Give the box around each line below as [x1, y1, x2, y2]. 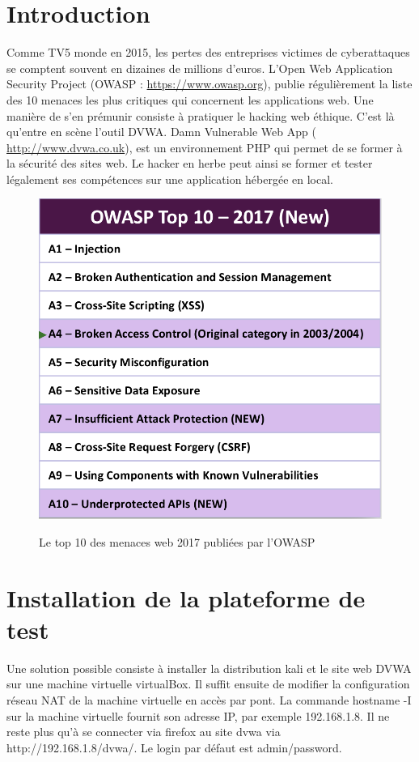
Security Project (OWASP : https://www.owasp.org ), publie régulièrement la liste [6, 75, 413, 92]
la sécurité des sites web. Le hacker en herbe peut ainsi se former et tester [6, 155, 373, 172]
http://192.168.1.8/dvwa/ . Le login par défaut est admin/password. [6, 739, 342, 756]
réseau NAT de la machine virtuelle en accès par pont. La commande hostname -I [6, 691, 412, 708]
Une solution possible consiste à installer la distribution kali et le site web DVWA [6, 659, 412, 676]
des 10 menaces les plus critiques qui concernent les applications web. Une [6, 91, 374, 108]
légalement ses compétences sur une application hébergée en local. [6, 170, 333, 187]
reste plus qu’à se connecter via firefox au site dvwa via [6, 723, 281, 740]
